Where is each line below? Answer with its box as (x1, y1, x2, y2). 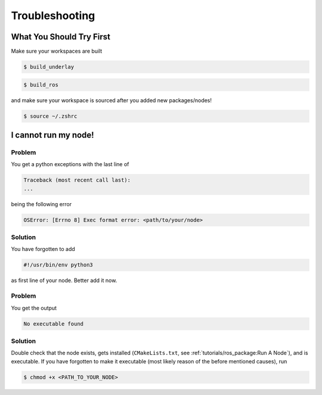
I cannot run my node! (11, 130, 95, 140)
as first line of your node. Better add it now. (11, 277, 117, 284)
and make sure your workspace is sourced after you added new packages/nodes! (11, 96, 212, 104)
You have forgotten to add (11, 246, 76, 253)
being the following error (11, 200, 72, 207)
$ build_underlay (23, 63, 75, 71)
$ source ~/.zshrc (23, 112, 78, 120)
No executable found (23, 320, 83, 327)
